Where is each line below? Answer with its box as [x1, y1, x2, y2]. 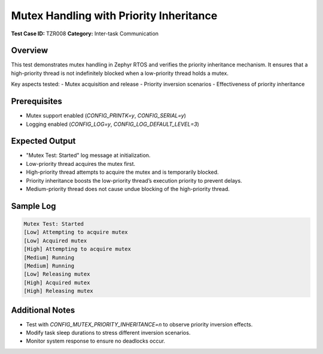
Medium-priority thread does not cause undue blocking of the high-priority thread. [26, 186, 230, 192]
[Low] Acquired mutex [23, 237, 87, 244]
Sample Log [11, 201, 56, 211]
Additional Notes [11, 305, 75, 315]
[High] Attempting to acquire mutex [23, 246, 132, 253]
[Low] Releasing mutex [23, 271, 90, 278]
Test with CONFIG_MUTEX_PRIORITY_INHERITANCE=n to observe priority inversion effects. [26, 320, 253, 328]
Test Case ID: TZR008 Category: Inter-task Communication [11, 30, 159, 37]
